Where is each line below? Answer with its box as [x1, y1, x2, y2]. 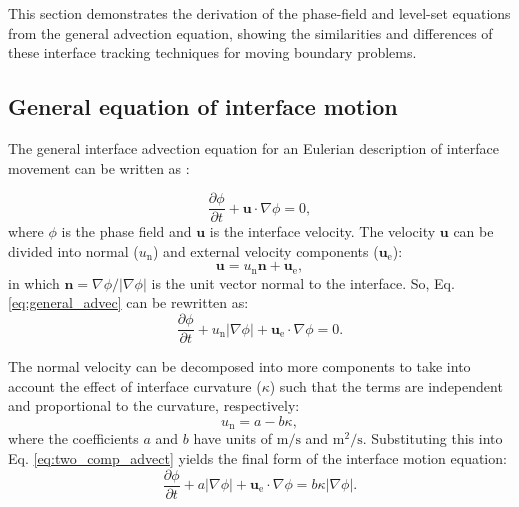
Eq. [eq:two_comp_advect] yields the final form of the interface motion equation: [8, 447, 507, 468]
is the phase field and [61, 221, 192, 242]
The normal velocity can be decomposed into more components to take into [8, 356, 471, 377]
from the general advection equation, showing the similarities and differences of [8, 22, 493, 43]
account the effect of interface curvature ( [8, 375, 262, 396]
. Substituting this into [362, 428, 503, 449]
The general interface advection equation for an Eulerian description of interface [8, 137, 499, 158]
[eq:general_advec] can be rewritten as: [8, 292, 249, 313]
